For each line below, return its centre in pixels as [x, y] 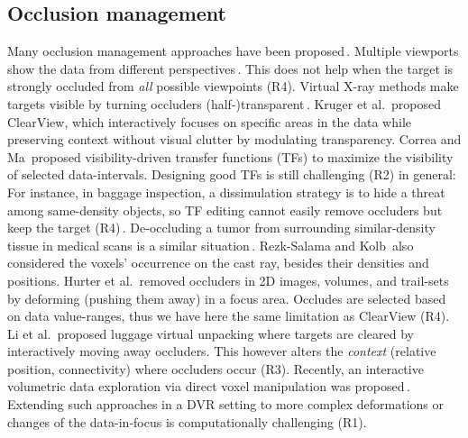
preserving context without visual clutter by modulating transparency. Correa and [234, 139]
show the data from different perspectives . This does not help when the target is [230, 68]
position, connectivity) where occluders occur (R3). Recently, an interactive [216, 368]
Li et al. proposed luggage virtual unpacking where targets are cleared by [211, 333]
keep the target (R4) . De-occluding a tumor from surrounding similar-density [221, 228]
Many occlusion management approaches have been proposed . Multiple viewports [233, 51]
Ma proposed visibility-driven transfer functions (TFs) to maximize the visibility [230, 156]
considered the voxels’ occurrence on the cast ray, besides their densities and [218, 263]
